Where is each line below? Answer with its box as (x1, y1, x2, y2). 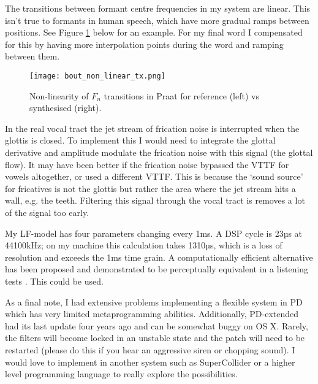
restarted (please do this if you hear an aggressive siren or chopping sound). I (5, 343, 295, 356)
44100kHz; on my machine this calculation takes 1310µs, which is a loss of (5, 239, 282, 252)
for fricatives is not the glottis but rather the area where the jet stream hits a (5, 182, 296, 194)
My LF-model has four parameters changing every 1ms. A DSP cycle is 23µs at (5, 226, 303, 239)
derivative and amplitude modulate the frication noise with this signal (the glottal (5, 146, 313, 158)
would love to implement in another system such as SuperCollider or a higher (5, 355, 295, 368)
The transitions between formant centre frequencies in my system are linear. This (5, 2, 311, 14)
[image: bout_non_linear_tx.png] (29, 71, 165, 80)
